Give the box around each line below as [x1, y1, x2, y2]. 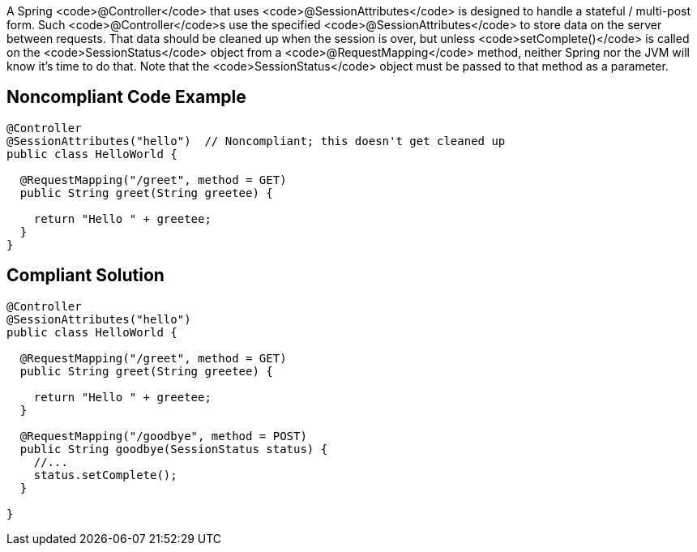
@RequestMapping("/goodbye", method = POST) [19, 429, 307, 443]
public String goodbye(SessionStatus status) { [19, 442, 328, 456]
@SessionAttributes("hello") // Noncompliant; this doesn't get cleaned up [6, 134, 506, 148]
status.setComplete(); [33, 468, 177, 481]
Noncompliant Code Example [6, 87, 246, 108]
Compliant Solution [6, 265, 165, 286]
